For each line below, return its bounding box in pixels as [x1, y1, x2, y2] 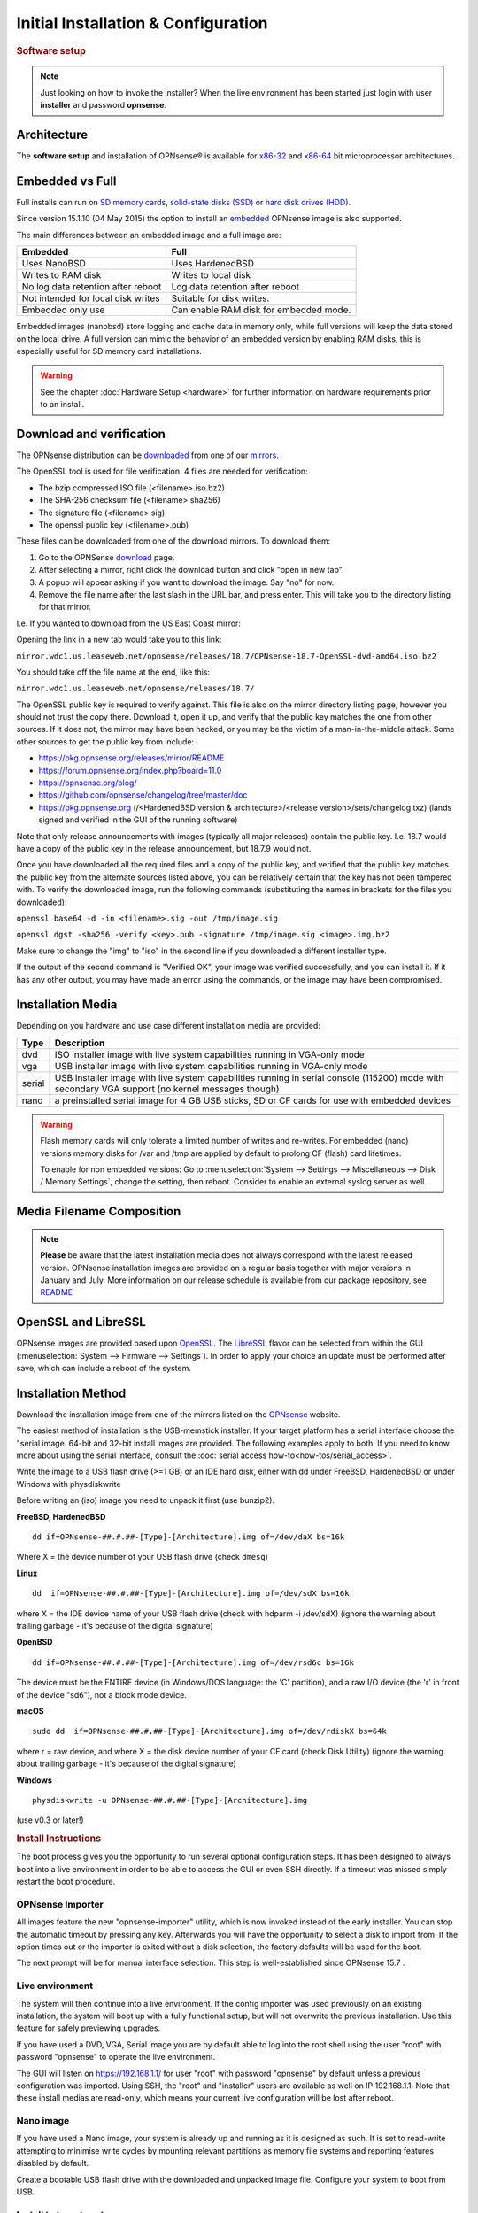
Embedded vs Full [16, 173, 117, 189]
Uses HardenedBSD [171, 258, 255, 270]
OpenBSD [16, 1637, 53, 1647]
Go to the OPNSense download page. [38, 551, 175, 562]
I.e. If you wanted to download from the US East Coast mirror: [16, 618, 241, 628]
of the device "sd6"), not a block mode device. [16, 1689, 188, 1700]
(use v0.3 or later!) [16, 1815, 84, 1825]
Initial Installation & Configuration [16, 13, 268, 33]
